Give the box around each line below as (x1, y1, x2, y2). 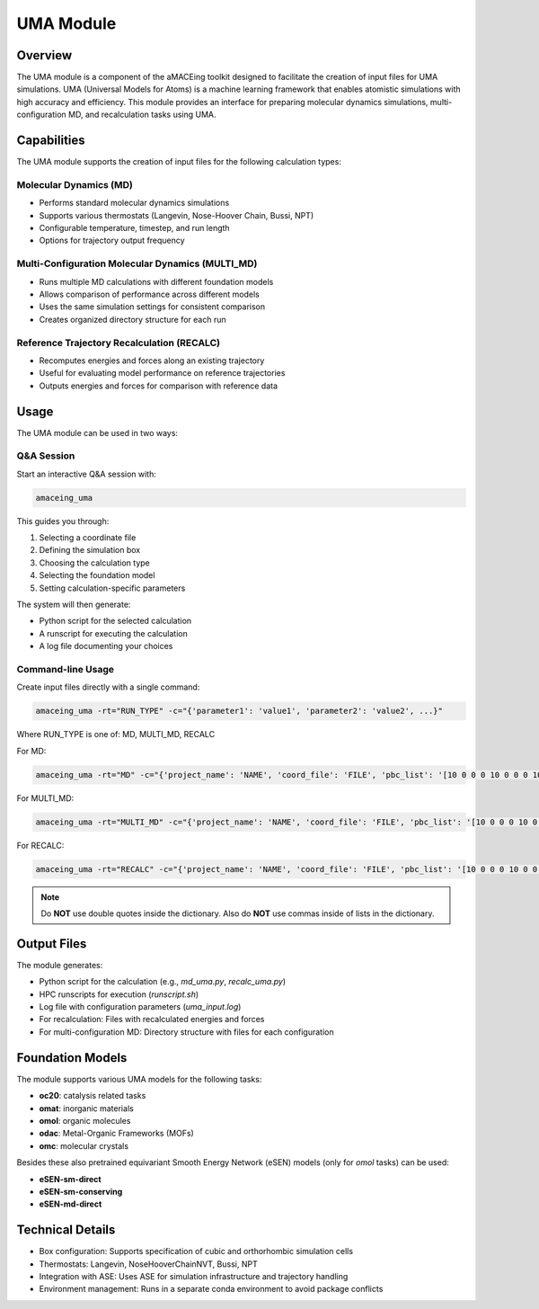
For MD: (16, 745, 47, 756)
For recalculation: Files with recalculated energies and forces (39, 1014, 265, 1025)
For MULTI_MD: (16, 792, 75, 804)
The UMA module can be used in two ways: (16, 427, 179, 438)
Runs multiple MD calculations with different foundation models (39, 276, 274, 287)
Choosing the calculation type (39, 557, 150, 568)
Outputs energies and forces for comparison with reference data (39, 380, 278, 391)
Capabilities (16, 133, 85, 148)
